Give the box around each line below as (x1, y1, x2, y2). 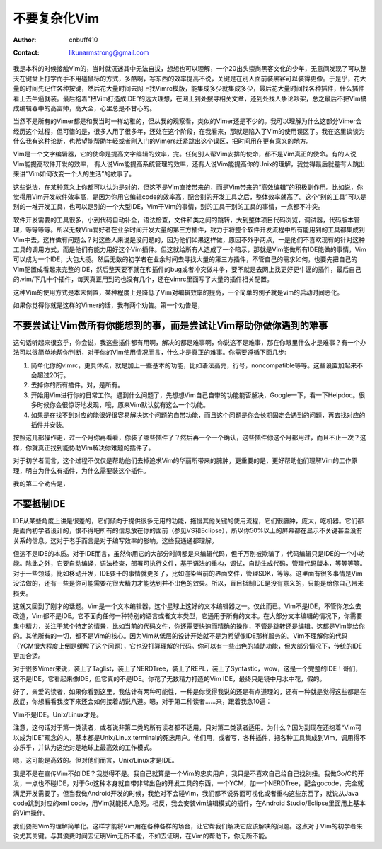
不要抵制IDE (13, 498, 66, 510)
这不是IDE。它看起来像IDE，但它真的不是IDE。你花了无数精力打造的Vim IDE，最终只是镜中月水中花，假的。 (13, 674, 326, 683)
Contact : (13, 48, 40, 57)
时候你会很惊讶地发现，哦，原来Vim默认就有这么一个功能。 (36, 401, 210, 409)
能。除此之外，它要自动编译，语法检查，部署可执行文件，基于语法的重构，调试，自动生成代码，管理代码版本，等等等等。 (13, 559, 366, 568)
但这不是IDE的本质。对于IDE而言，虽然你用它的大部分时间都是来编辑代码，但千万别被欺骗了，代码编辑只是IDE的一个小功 (13, 549, 365, 557)
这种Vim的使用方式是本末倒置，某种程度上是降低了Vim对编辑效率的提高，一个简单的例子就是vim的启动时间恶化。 (13, 287, 344, 297)
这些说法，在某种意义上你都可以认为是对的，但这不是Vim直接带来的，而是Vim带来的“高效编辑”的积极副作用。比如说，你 (13, 183, 364, 191)
